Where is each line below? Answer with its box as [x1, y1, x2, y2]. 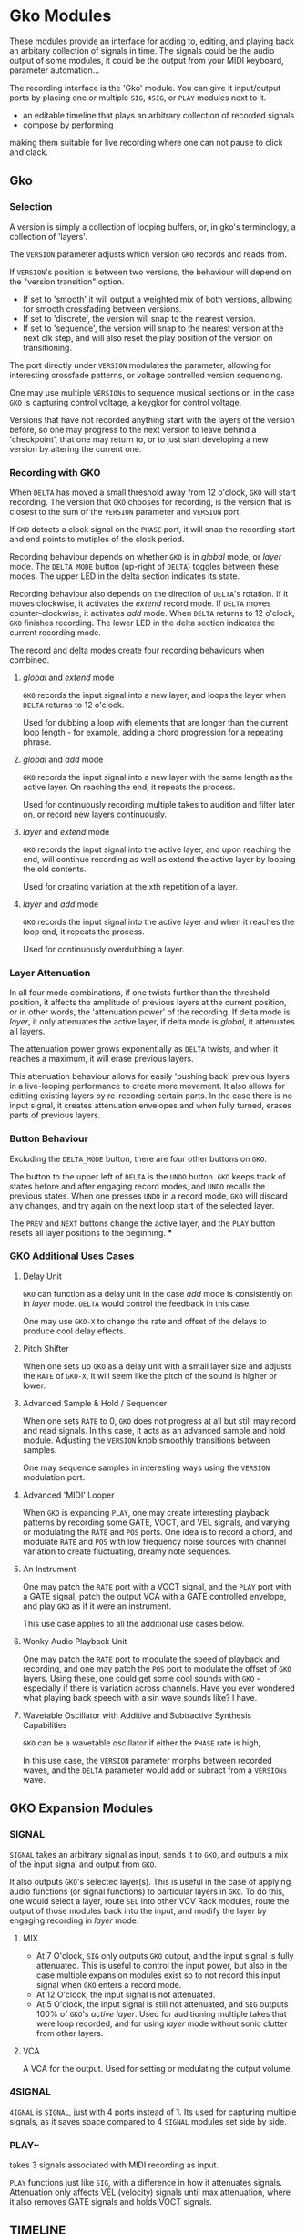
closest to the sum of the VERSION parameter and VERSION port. [9, 506, 242, 517]
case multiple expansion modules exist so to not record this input [36, 1970, 280, 1981]
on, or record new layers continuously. [22, 808, 168, 819]
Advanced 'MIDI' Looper [22, 1489, 116, 1500]
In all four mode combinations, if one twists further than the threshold [9, 987, 270, 998]
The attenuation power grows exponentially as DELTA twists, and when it [9, 1044, 279, 1055]
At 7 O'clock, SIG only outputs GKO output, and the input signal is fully [36, 1950, 294, 1961]
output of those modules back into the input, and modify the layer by [9, 1905, 267, 1916]
